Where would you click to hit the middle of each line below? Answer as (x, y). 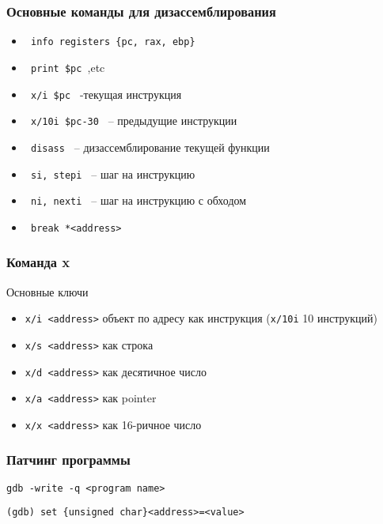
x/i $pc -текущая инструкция (106, 94)
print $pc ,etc (68, 67)
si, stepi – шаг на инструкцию (113, 173)
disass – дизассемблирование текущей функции (150, 147)
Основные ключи (47, 291)
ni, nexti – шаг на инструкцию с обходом (138, 200)
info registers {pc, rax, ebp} (113, 42)
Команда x (38, 262)
